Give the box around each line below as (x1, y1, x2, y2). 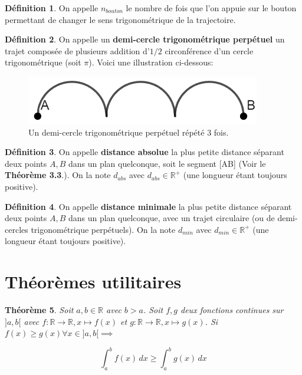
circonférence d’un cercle (165, 44, 254, 57)
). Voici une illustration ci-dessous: (88, 56, 214, 68)
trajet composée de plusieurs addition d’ (5, 44, 150, 57)
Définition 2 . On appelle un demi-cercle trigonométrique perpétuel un (5, 33, 285, 45)
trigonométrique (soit (5, 56, 81, 68)
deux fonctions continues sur (180, 304, 284, 316)
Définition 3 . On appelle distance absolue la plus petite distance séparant (5, 146, 284, 158)
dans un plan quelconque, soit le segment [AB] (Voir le (68, 157, 266, 169)
